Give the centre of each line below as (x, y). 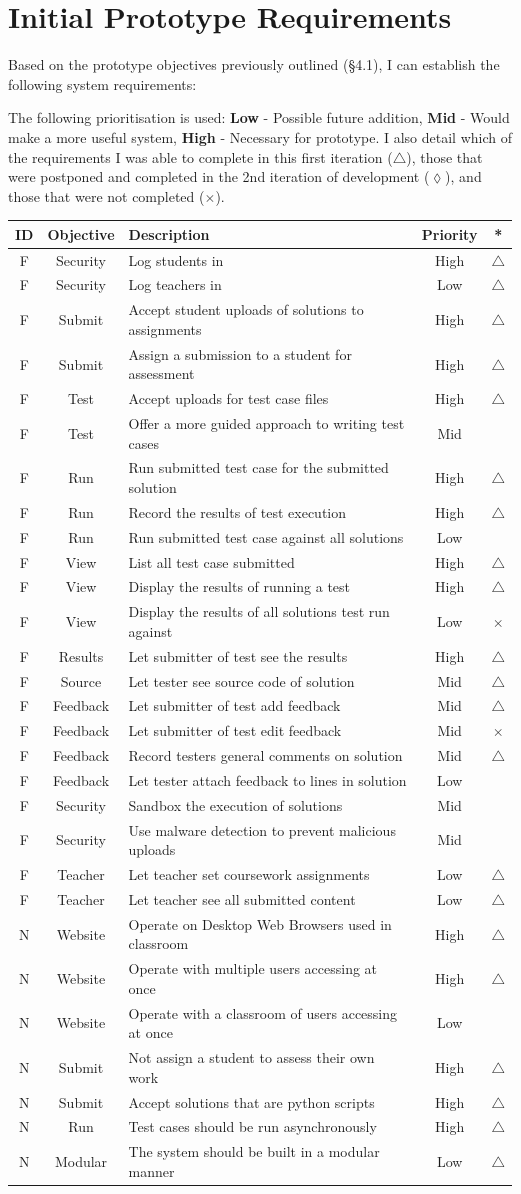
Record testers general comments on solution (265, 755)
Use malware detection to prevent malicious (262, 829)
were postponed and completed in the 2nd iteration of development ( (219, 176)
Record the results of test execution (237, 511)
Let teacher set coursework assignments (249, 874)
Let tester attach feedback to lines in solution (267, 779)
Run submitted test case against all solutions (266, 536)
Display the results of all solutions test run (259, 611)
